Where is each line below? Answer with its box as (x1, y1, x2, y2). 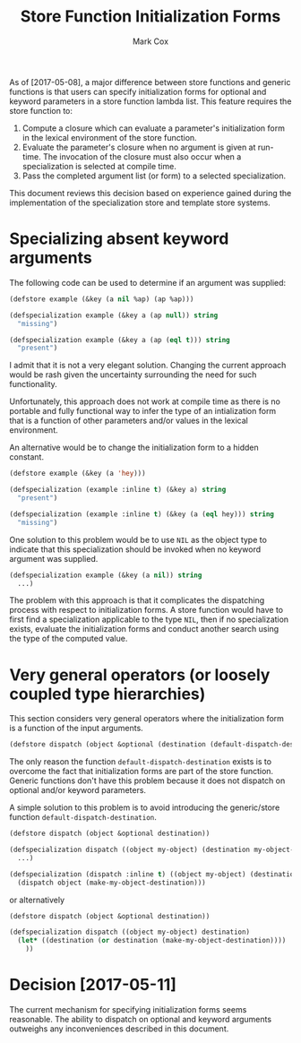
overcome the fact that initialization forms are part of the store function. (9, 766, 274, 777)
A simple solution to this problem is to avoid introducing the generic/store (9, 802, 280, 813)
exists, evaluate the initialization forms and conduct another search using (9, 624, 279, 634)
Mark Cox (133, 36, 168, 47)
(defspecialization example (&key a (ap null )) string (9, 311, 219, 320)
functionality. (9, 379, 58, 390)
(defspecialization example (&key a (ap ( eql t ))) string (9, 335, 230, 344)
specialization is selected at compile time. (21, 160, 176, 171)
